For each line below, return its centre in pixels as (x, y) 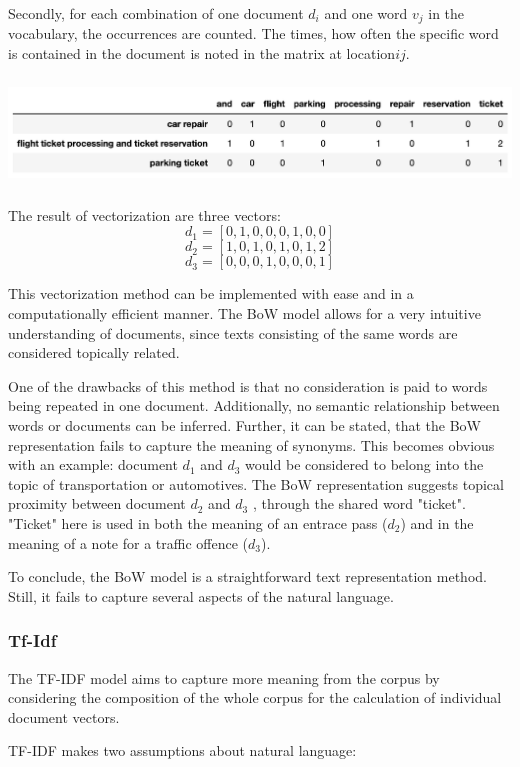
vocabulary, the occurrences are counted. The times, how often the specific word (253, 33)
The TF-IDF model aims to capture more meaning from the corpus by (224, 677)
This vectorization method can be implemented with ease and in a (211, 293)
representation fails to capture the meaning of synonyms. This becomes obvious (251, 444)
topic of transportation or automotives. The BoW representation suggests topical (256, 483)
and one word (366, 13)
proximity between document (97, 503)
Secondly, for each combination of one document (156, 13)
